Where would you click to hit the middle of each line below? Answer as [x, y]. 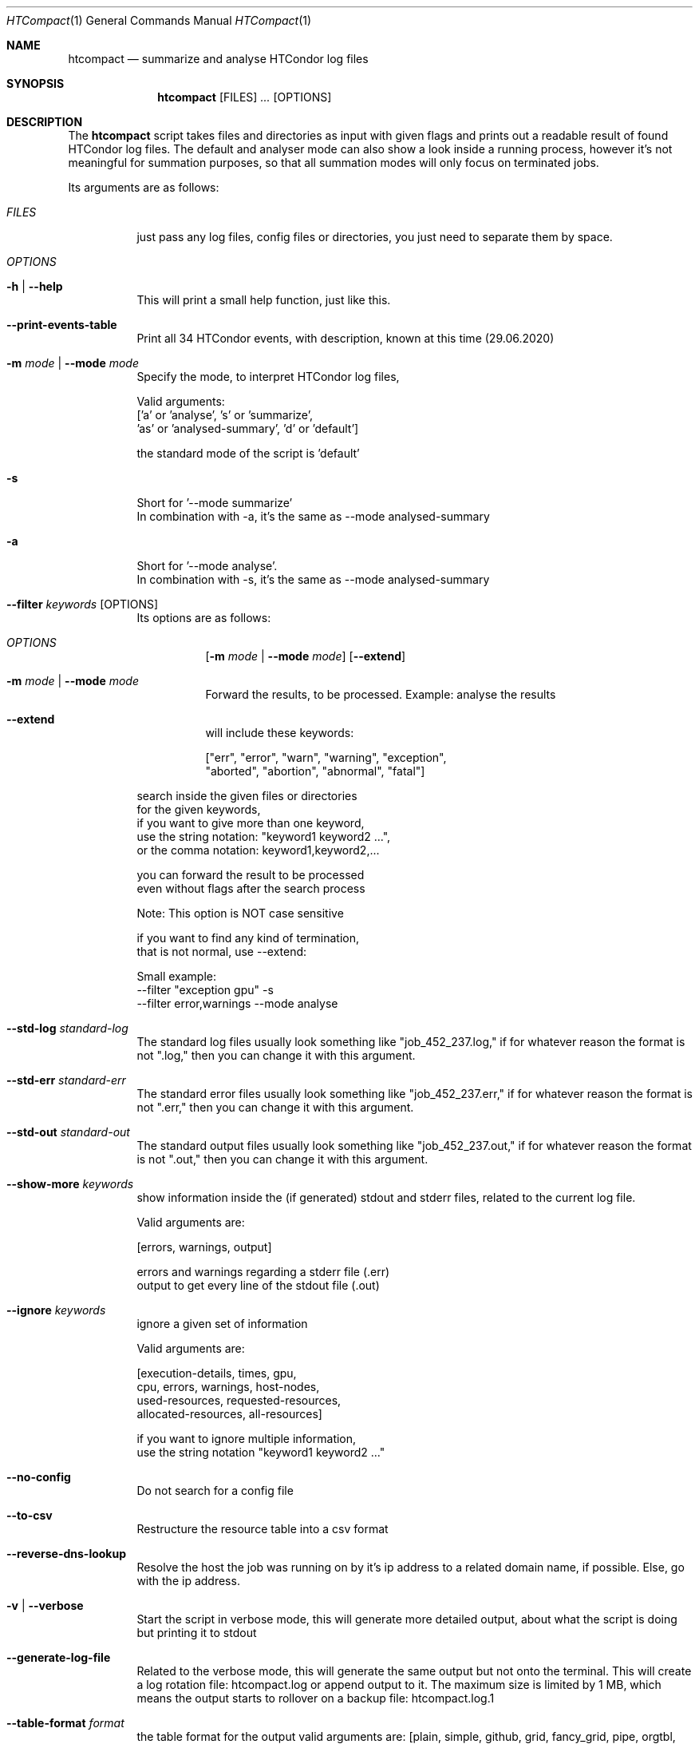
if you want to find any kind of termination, [248, 938]
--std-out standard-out [68, 1132]
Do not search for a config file [215, 1490]
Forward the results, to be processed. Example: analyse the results [381, 694]
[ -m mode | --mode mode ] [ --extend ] [306, 656]
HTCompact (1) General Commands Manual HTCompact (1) [159, 20]
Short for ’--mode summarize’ [215, 503]
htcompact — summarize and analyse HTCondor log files [218, 59]
